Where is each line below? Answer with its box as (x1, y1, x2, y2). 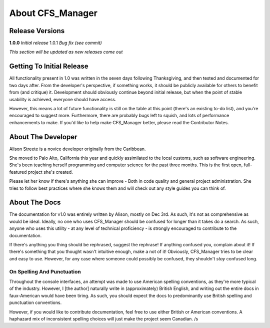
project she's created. (27, 169, 73, 175)
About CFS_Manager (9, 8, 97, 19)
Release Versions (9, 27, 65, 35)
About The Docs (9, 198, 61, 207)
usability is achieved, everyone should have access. (9, 96, 116, 102)
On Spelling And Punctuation (9, 268, 81, 275)
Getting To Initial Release (9, 62, 88, 71)
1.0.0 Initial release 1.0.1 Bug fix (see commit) (9, 40, 102, 46)
